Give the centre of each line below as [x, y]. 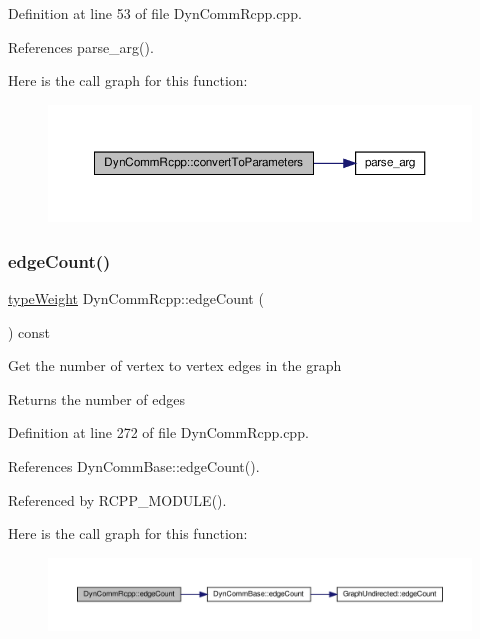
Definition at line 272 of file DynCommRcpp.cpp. [158, 432]
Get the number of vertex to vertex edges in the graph [175, 365]
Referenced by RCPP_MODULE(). [117, 499]
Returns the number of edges [96, 398]
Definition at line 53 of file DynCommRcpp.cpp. [155, 13]
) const [29, 331]
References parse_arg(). [81, 46]
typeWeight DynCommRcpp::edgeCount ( [136, 297]
